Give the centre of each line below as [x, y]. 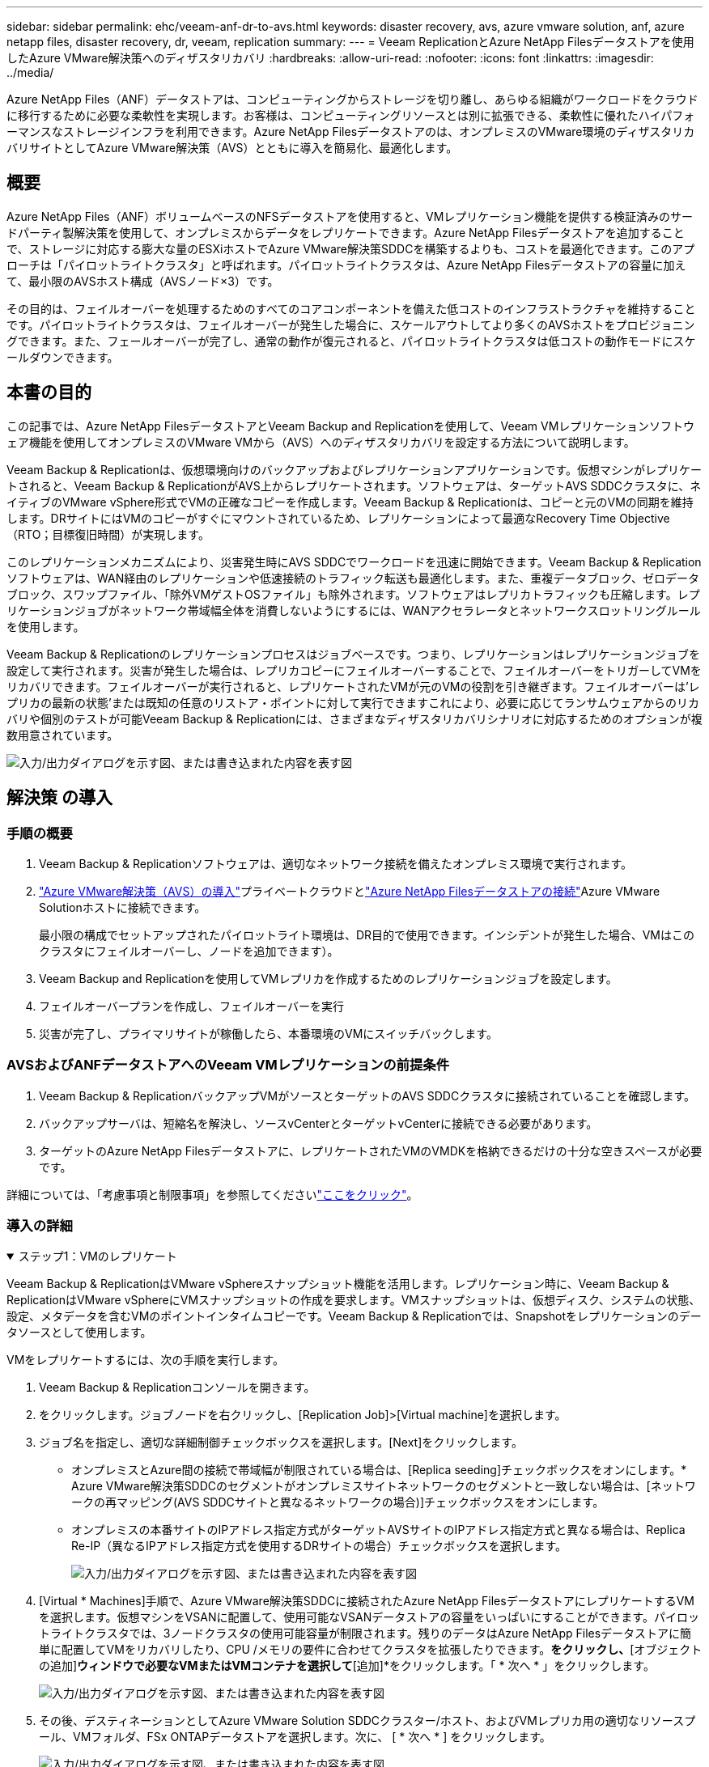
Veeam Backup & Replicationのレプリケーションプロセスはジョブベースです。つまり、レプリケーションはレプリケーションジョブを [353, 654]
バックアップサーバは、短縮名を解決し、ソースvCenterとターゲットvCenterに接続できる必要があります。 [318, 1123]
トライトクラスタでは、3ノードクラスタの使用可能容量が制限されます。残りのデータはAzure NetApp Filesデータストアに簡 [365, 1634]
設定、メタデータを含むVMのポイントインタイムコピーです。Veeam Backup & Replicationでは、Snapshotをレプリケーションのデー [354, 1316]
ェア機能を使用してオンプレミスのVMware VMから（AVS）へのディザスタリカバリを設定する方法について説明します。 [321, 442]
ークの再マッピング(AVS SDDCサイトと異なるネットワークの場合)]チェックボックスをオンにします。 [338, 1502]
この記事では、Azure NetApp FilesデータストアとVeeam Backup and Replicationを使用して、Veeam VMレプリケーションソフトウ [351, 426]
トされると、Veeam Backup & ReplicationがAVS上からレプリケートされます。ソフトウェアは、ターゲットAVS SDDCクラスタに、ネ [354, 485]
